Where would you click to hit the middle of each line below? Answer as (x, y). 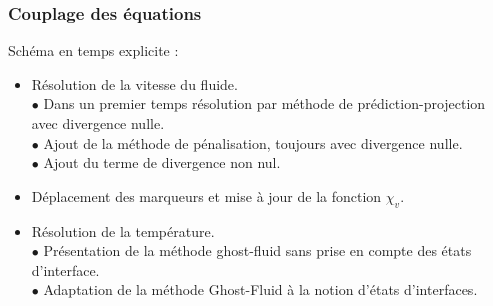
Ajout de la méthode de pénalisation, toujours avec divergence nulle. (253, 142)
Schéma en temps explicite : (93, 50)
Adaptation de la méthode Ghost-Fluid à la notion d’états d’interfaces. (260, 289)
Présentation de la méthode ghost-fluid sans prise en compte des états (257, 250)
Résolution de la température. (123, 230)
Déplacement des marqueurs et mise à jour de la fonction (206, 195)
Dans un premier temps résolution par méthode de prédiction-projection (264, 103)
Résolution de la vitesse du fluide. (134, 83)
